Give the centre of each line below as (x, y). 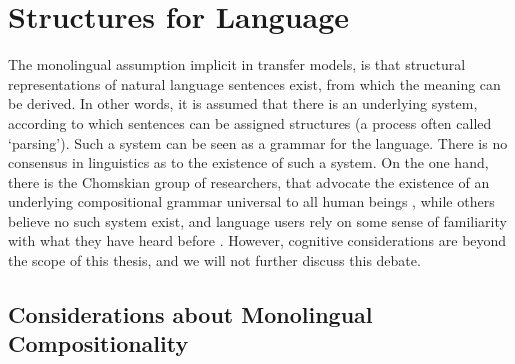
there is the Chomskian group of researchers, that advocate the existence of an (249, 181)
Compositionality (98, 343)
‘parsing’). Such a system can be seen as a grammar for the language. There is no (258, 142)
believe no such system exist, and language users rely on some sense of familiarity (257, 220)
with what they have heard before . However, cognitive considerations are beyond (257, 240)
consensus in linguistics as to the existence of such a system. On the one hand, (248, 162)
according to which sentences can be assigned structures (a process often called (250, 122)
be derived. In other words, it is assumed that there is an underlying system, (243, 103)
